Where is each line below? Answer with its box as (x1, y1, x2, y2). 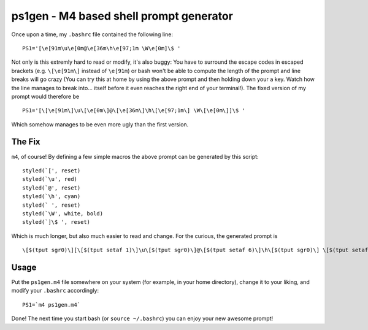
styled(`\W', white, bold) (22, 210, 104, 217)
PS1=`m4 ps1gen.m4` (22, 301, 81, 308)
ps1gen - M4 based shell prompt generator (11, 9, 233, 23)
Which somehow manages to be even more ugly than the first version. (11, 120, 189, 128)
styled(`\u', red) (22, 175, 78, 183)
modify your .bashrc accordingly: (11, 287, 99, 294)
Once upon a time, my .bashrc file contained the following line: (11, 31, 174, 38)
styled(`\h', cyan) (22, 193, 81, 200)
